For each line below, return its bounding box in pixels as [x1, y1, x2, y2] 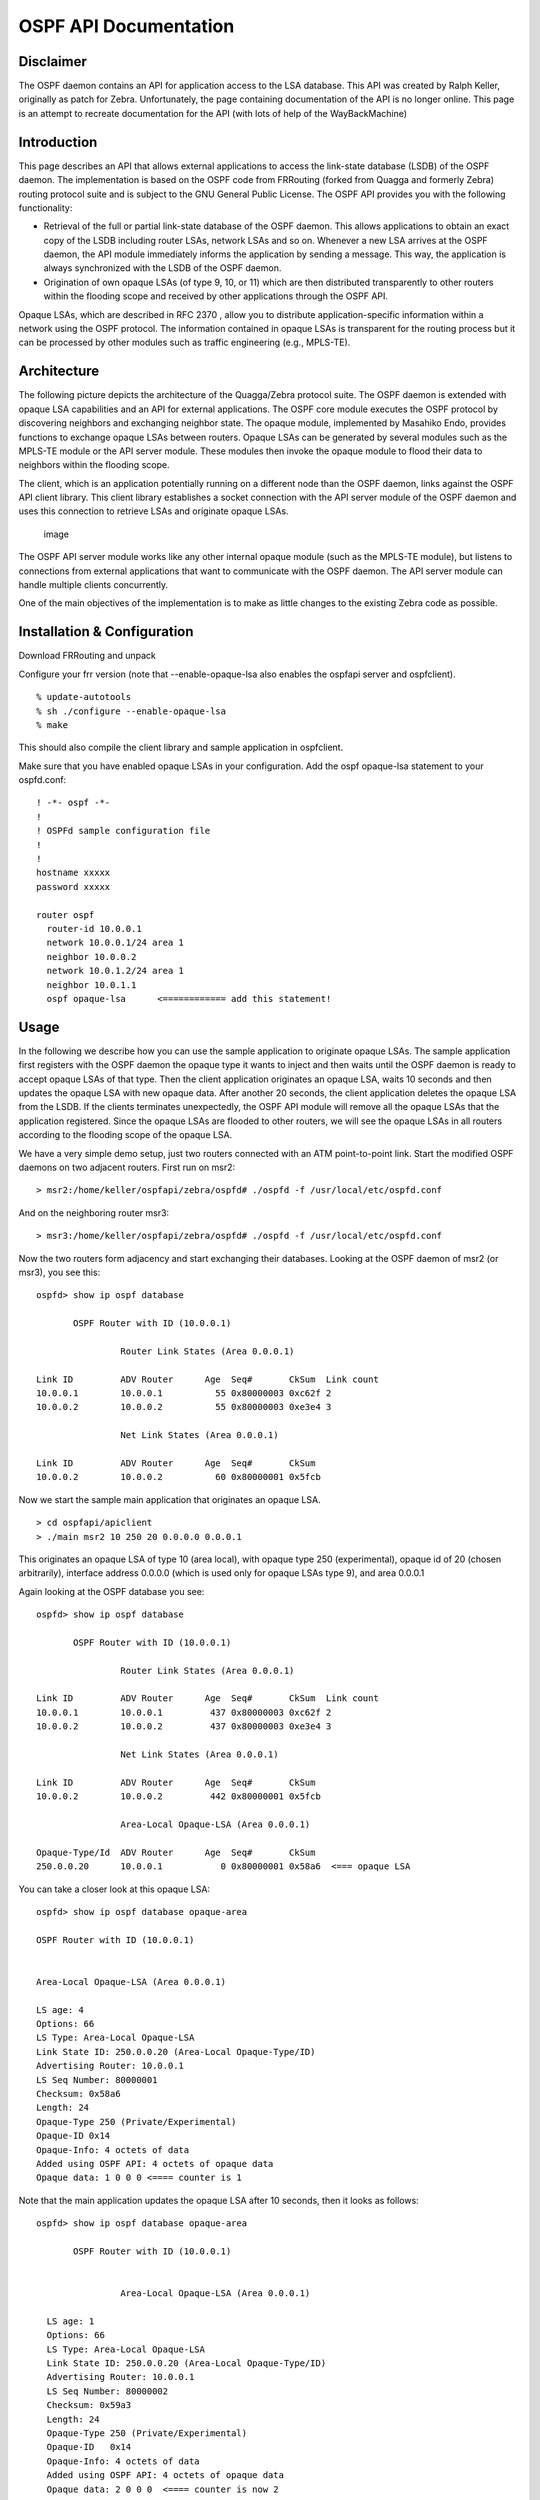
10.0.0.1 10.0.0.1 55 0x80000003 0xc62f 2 [36, 1388, 332, 1399]
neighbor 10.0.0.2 [46, 951, 137, 962]
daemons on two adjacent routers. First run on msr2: [18, 1161, 236, 1173]
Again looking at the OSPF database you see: [18, 1585, 205, 1597]
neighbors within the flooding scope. [18, 459, 170, 471]
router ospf [36, 909, 95, 920]
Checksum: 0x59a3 [46, 2400, 132, 2411]
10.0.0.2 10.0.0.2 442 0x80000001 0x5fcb [36, 1791, 322, 1802]
